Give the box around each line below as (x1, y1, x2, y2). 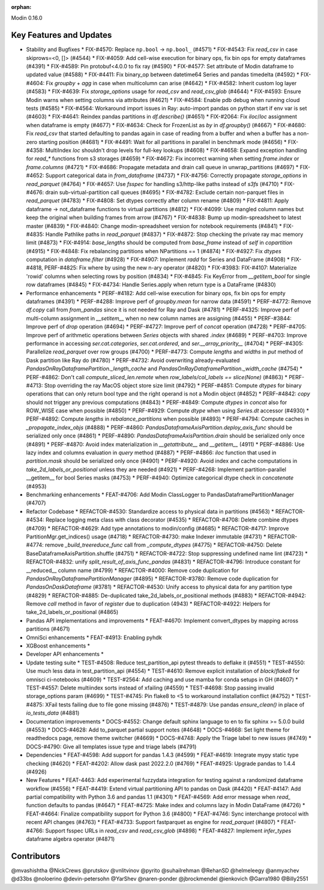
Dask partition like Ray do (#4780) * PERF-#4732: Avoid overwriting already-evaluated (26, 356, 240, 364)
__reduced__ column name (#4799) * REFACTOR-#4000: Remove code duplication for (26, 567, 239, 574)
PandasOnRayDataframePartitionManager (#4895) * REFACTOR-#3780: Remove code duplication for (26, 575, 279, 582)
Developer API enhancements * (26, 651, 104, 658)
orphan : (11, 4, 32, 10)
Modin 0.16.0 (11, 14, 43, 22)
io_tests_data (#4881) (26, 709, 80, 717)
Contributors (11, 851, 61, 861)
